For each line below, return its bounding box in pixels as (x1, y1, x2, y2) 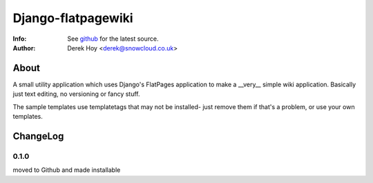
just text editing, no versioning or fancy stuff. (12, 90, 141, 98)
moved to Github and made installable (12, 166, 121, 174)
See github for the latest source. (67, 35, 159, 43)
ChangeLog (12, 130, 64, 142)
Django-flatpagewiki (12, 10, 134, 26)
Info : (12, 35, 27, 43)
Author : (12, 44, 36, 52)
